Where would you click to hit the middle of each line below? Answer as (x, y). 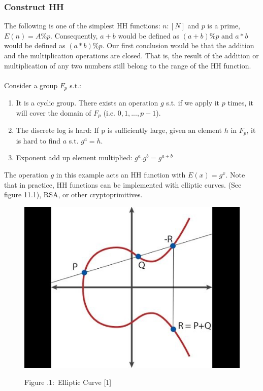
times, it (241, 103)
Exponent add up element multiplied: (74, 157)
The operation (26, 174)
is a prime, (224, 26)
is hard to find (38, 140)
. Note (235, 174)
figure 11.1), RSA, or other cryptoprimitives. (73, 194)
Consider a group (31, 85)
